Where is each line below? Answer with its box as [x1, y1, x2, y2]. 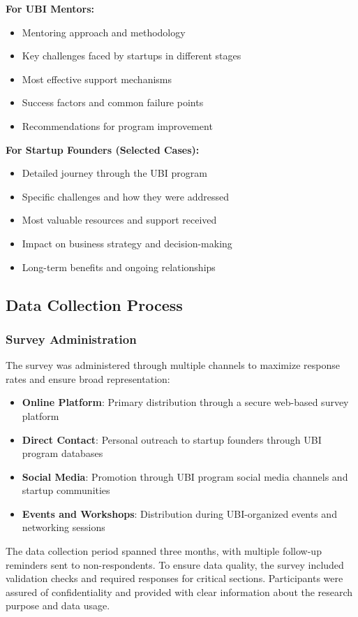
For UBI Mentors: [6, 1, 95, 15]
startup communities [22, 483, 110, 498]
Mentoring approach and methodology [22, 24, 186, 39]
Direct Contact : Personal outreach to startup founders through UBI [22, 432, 322, 447]
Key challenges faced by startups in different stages [22, 48, 241, 63]
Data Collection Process [6, 293, 183, 315]
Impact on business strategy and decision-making [22, 235, 232, 250]
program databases [22, 446, 103, 460]
